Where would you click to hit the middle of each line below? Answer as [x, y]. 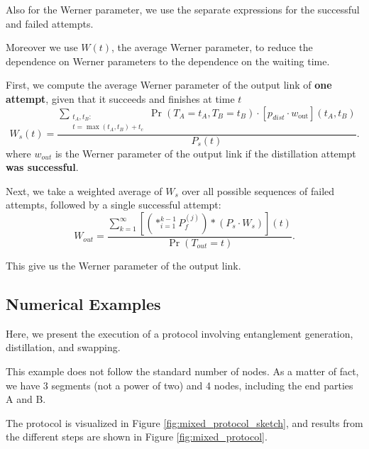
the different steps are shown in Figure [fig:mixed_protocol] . [137, 437]
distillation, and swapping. [63, 347]
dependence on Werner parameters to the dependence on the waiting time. [168, 61]
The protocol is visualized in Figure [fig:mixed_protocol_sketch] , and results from [184, 422]
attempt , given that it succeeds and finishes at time [120, 98]
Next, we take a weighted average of [84, 190]
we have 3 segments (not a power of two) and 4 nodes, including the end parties [180, 385]
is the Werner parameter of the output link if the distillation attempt [205, 153]
